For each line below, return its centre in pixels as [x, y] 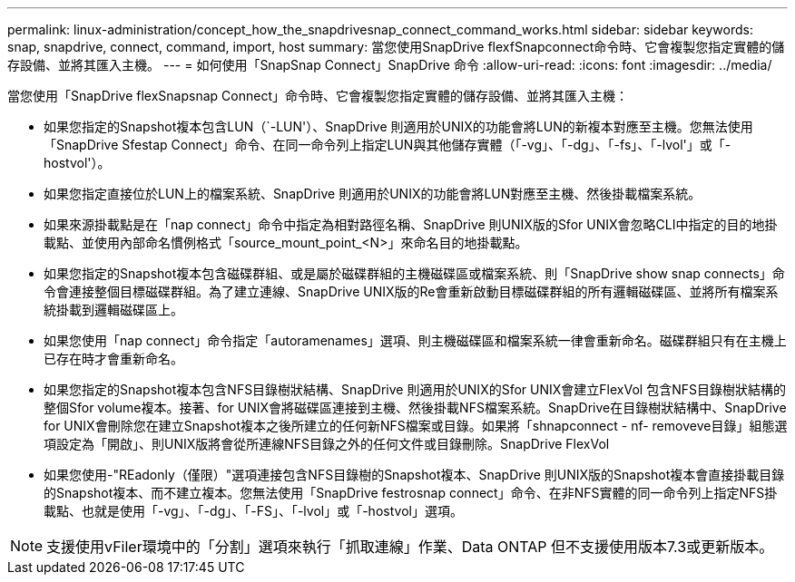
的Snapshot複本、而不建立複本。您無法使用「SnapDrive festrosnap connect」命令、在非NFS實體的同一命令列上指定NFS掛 [411, 493]
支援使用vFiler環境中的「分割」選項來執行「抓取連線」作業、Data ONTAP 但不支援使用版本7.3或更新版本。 [410, 547]
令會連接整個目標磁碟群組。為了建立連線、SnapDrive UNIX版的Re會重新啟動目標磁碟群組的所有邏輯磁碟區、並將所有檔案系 [411, 291]
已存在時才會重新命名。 [113, 359]
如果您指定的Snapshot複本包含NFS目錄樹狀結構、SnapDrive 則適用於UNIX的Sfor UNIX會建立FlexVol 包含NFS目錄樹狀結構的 [415, 389]
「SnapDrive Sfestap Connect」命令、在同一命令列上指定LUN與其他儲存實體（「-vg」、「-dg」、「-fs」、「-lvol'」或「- [388, 145]
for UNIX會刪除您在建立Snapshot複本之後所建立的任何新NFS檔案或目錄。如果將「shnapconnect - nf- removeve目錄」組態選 [416, 426]
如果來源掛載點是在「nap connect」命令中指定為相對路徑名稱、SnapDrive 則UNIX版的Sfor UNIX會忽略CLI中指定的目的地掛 [411, 224]
